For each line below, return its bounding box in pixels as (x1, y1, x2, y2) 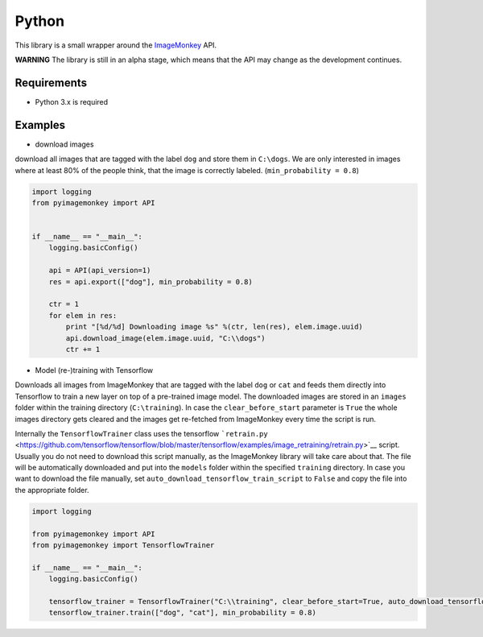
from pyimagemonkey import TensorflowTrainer (31, 540, 215, 550)
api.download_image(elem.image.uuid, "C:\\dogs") (65, 333, 266, 342)
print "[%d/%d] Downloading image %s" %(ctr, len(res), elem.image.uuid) (65, 322, 364, 332)
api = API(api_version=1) (48, 266, 151, 275)
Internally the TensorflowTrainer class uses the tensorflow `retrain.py (14, 428, 269, 438)
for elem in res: (48, 311, 118, 320)
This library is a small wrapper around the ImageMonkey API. (14, 40, 217, 50)
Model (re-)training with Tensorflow (35, 365, 153, 374)
